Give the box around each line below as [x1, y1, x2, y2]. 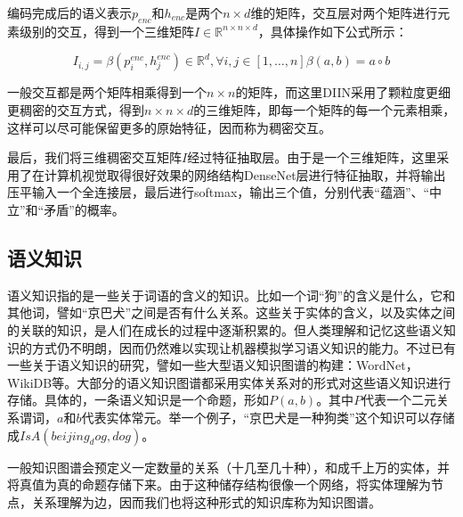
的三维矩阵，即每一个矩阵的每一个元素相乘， [193, 100, 456, 119]
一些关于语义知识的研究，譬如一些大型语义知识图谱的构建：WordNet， [7, 356, 418, 374]
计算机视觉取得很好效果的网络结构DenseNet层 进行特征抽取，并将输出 [44, 165, 446, 184]
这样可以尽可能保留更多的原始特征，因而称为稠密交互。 [7, 118, 331, 136]
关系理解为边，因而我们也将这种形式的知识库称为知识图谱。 [31, 492, 381, 511]
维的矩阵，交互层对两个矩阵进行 [250, 4, 438, 21]
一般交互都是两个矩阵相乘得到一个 [7, 83, 207, 102]
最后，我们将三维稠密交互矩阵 [7, 148, 182, 167]
